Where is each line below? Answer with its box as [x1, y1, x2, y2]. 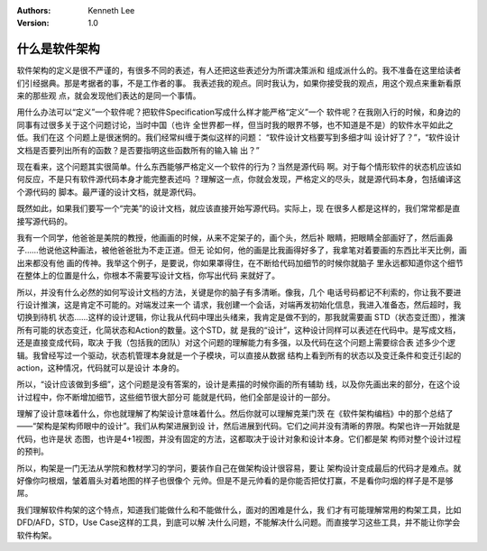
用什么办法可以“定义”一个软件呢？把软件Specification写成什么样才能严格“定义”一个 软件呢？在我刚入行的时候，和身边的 [16, 106, 461, 117]
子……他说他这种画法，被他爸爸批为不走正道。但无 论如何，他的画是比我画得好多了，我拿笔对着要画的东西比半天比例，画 [16, 244, 468, 256]
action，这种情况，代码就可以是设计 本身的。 [16, 362, 185, 373]
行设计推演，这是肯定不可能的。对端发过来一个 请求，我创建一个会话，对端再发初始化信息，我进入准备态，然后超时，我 [16, 298, 462, 310]
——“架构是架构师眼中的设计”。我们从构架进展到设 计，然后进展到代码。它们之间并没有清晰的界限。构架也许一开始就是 [16, 420, 461, 432]
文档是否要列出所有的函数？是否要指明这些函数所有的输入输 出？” [16, 144, 261, 155]
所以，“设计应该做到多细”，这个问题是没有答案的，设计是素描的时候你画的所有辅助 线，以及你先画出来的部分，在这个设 [16, 379, 461, 390]
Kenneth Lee [87, 5, 135, 15]
